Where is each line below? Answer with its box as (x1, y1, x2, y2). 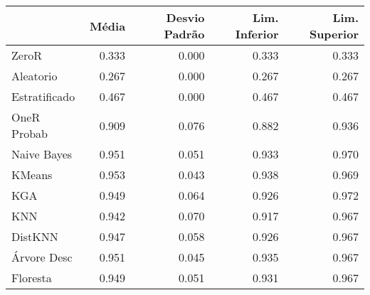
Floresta (11, 269, 52, 286)
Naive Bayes (11, 146, 73, 162)
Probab (11, 125, 48, 141)
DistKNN (11, 228, 58, 245)
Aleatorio (11, 68, 58, 84)
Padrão (164, 26, 205, 42)
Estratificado (11, 88, 75, 104)
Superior (309, 26, 359, 42)
